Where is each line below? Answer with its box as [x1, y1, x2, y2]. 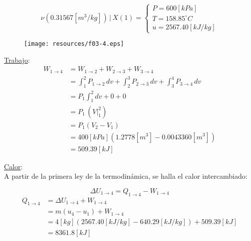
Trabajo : [4, 54, 30, 65]
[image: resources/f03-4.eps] [24, 40, 124, 48]
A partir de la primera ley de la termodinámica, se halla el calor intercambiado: [4, 171, 248, 181]
